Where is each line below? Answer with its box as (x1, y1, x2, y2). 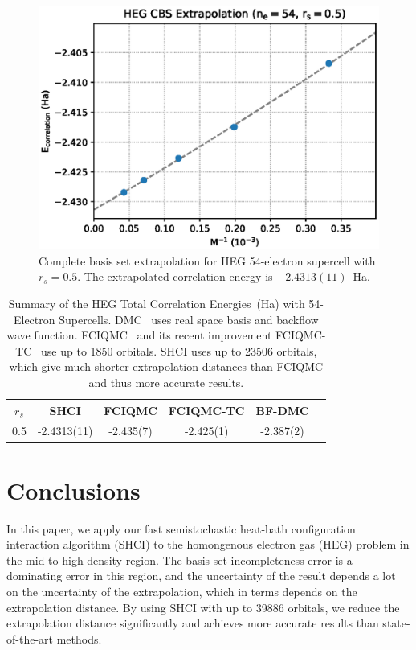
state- (382, 615, 410, 631)
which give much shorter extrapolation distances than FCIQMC (9, 358, 324, 375)
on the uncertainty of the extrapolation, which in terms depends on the (6, 583, 357, 600)
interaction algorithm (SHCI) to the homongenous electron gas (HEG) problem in (6, 536, 410, 553)
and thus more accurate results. (88, 374, 244, 391)
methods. (56, 630, 102, 647)
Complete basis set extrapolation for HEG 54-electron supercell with (39, 252, 376, 269)
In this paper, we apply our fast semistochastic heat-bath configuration (6, 520, 356, 537)
